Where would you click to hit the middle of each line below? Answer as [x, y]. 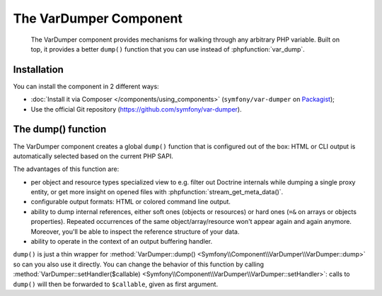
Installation [38, 70]
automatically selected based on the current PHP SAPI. [93, 156]
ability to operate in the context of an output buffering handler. [121, 242]
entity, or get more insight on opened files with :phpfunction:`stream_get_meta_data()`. [157, 192]
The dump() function [60, 130]
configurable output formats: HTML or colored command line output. [131, 202]
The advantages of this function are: [66, 169]
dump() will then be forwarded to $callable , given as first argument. [116, 284]
